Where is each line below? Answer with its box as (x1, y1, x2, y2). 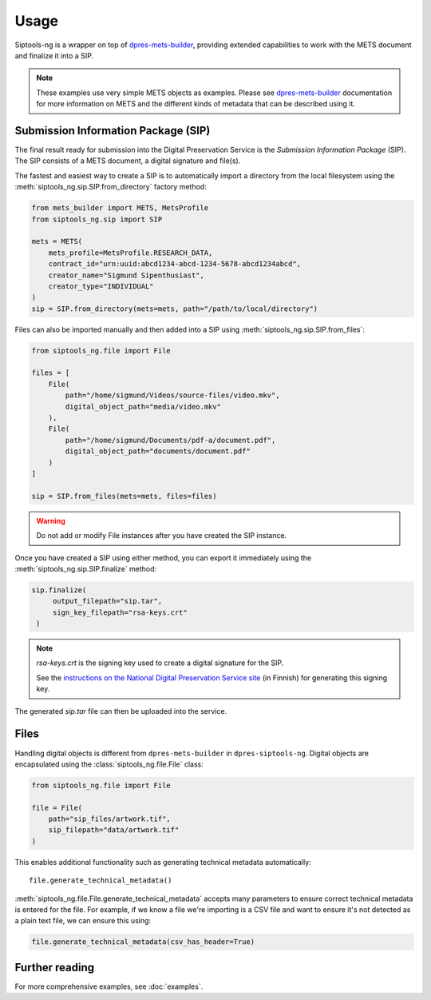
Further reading (14, 960, 95, 974)
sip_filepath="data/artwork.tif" (48, 826, 180, 835)
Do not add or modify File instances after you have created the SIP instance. (36, 531, 287, 540)
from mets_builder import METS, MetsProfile (31, 204, 209, 213)
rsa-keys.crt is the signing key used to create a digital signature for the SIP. (36, 658, 284, 667)
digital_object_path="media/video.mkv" (65, 402, 221, 411)
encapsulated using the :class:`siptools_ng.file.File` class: (14, 759, 204, 769)
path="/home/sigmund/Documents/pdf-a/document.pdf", (65, 436, 276, 444)
